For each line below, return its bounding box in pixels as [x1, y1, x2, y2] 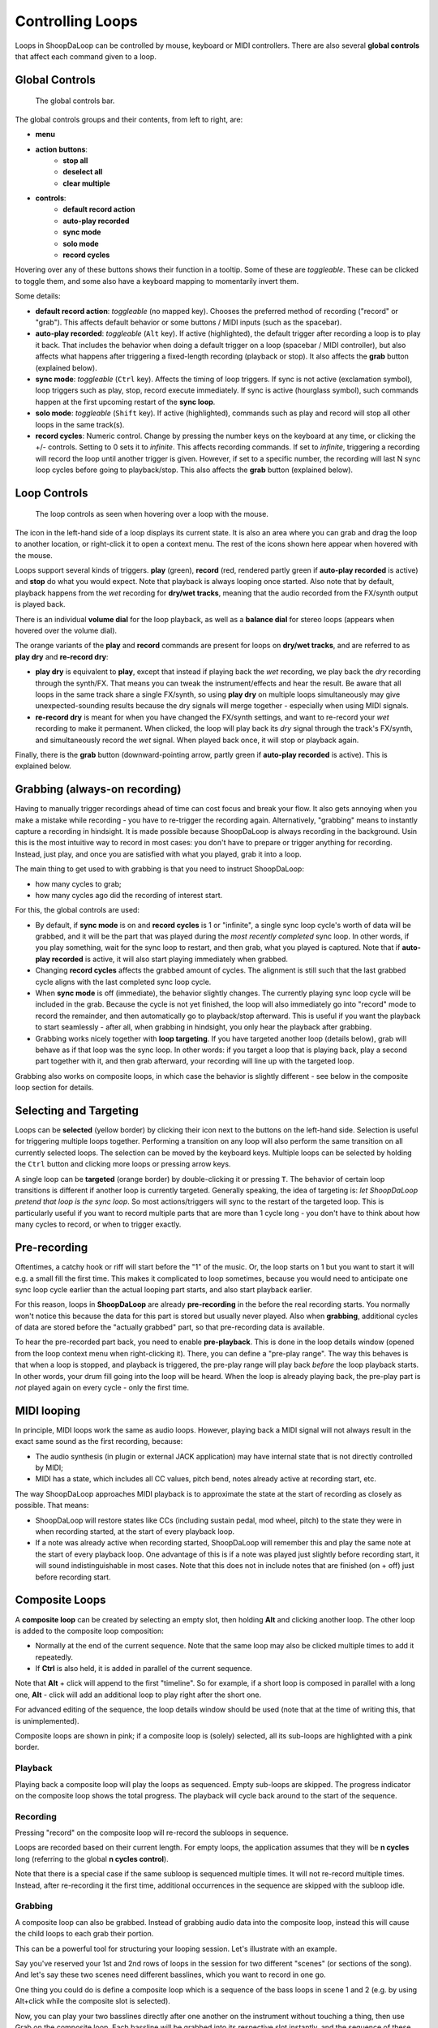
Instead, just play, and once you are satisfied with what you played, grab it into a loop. [15, 849, 302, 859]
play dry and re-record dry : [15, 651, 109, 661]
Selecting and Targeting [15, 1103, 140, 1117]
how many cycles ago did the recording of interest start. [35, 890, 223, 900]
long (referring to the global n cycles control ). [15, 1854, 170, 1863]
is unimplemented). [15, 1716, 80, 1725]
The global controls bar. [35, 96, 115, 105]
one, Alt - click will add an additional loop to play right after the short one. [15, 1690, 262, 1699]
